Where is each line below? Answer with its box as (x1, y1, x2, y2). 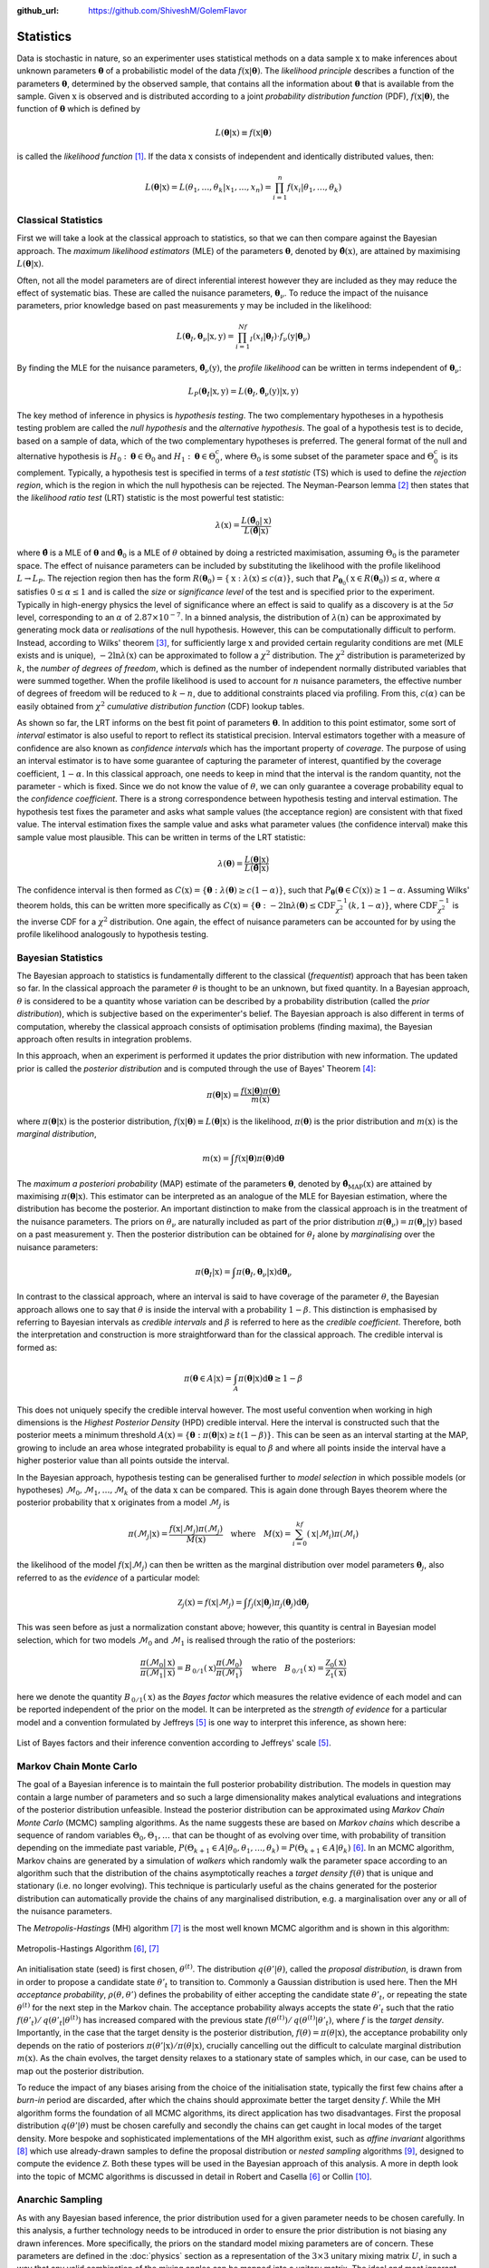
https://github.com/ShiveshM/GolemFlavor (88, 5, 247, 15)
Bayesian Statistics (16, 951, 103, 963)
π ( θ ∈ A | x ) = (184, 1373, 233, 1383)
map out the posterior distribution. (16, 2065, 145, 2077)
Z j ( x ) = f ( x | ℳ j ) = (177, 1597, 244, 1609)
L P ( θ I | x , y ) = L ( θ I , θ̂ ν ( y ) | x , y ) (187, 386, 299, 399)
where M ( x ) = (230, 1529, 292, 1539)
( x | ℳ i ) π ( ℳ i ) (306, 1529, 360, 1541)
